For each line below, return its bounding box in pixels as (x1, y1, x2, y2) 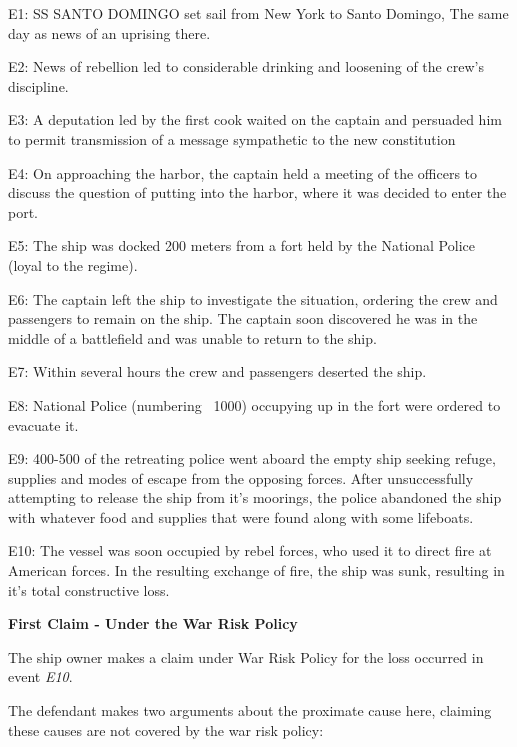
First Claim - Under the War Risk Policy (8, 613, 298, 634)
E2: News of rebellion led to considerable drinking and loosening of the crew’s (8, 56, 484, 77)
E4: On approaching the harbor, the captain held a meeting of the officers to (8, 162, 478, 183)
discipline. (8, 75, 69, 96)
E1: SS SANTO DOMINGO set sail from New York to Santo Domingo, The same (8, 3, 509, 23)
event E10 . (8, 666, 73, 687)
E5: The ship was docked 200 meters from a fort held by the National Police (8, 235, 475, 256)
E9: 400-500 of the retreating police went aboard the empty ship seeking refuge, (8, 448, 496, 469)
